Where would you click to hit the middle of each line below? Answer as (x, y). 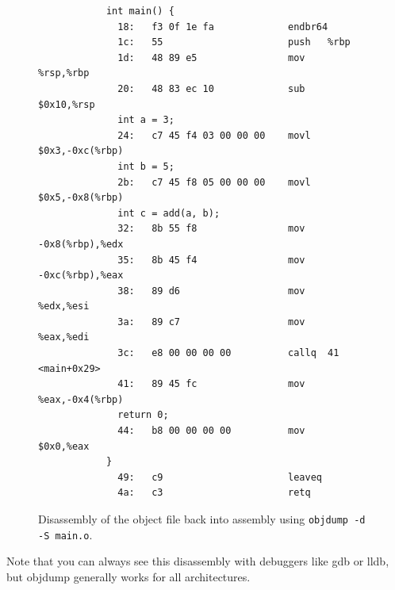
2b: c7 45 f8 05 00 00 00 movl (214, 182)
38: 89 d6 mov (211, 291)
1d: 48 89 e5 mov (211, 57)
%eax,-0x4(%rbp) (81, 399)
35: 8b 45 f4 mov (211, 260)
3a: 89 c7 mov (211, 322)
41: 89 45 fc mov (211, 384)
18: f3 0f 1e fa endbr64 (223, 27)
